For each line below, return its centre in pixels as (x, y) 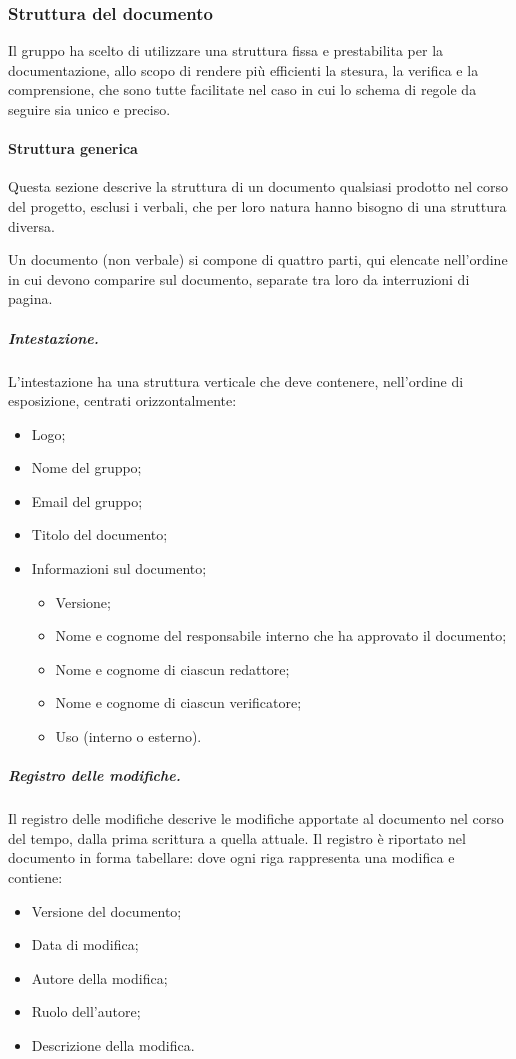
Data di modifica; (85, 944)
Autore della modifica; (99, 977)
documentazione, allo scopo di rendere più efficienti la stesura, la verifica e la (243, 69)
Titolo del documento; (99, 534)
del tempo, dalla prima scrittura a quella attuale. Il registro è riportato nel (237, 837)
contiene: (35, 876)
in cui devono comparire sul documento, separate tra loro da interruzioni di (239, 278)
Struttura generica (73, 148)
